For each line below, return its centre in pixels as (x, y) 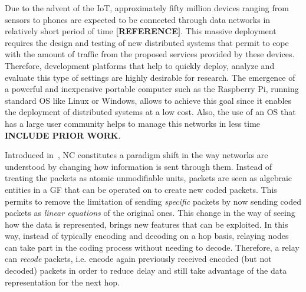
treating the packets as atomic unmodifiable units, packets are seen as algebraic (149, 178)
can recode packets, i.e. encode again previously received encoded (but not (138, 259)
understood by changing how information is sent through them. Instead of (139, 166)
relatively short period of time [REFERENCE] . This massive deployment (141, 31)
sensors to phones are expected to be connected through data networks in (138, 19)
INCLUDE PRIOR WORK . (63, 135)
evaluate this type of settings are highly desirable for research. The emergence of (150, 77)
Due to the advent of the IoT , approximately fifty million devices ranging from (147, 8)
